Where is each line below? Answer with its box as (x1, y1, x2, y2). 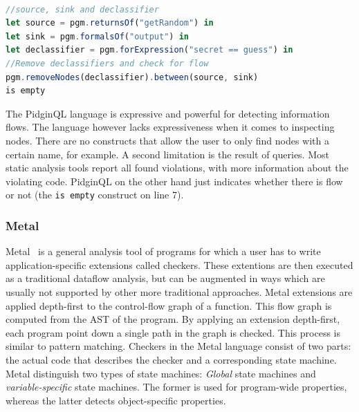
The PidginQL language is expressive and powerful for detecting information (6, 106, 330, 120)
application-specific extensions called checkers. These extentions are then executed (6, 257, 353, 272)
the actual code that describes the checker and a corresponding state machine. (6, 352, 337, 366)
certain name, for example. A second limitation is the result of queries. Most (6, 147, 329, 161)
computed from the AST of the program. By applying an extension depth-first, (6, 312, 340, 326)
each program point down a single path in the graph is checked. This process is (6, 325, 340, 339)
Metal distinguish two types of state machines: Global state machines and (6, 366, 316, 380)
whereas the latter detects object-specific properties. (6, 393, 226, 407)
